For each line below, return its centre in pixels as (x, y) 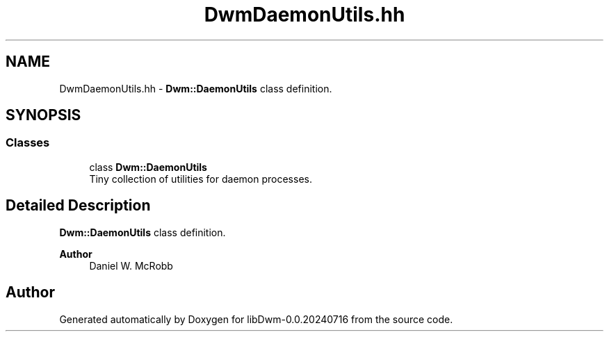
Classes (28, 143)
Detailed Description (78, 206)
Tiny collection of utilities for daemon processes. (201, 179)
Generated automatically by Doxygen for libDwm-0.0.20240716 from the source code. (256, 319)
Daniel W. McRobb (131, 265)
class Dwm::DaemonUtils (148, 167)
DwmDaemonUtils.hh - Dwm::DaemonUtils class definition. (196, 88)
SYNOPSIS (43, 115)
